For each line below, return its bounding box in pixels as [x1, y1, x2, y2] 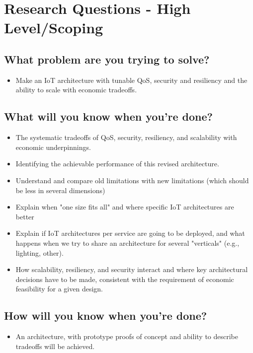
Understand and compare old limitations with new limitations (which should [15, 175, 249, 185]
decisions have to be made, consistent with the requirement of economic [15, 274, 234, 284]
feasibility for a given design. [15, 283, 103, 294]
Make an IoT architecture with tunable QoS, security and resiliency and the [15, 74, 248, 85]
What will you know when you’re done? [4, 109, 213, 124]
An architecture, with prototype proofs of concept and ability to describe [15, 331, 239, 342]
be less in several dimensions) [15, 185, 105, 195]
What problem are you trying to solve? [4, 51, 210, 67]
